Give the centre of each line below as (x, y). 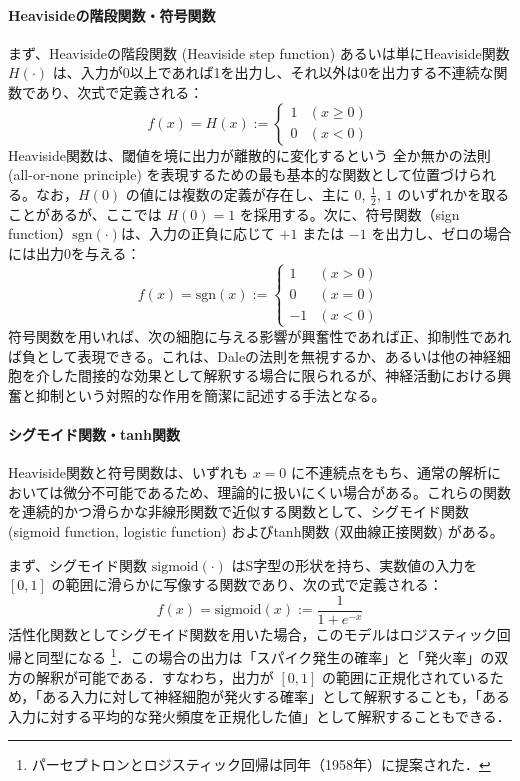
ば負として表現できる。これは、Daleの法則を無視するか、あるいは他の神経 (252, 355)
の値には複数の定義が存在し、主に (237, 193)
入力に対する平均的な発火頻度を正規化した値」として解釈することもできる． (259, 715)
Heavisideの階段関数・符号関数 (112, 14)
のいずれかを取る (453, 193)
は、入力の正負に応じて (197, 233)
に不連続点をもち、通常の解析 (389, 472)
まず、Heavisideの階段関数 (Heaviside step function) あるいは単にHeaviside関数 (259, 52)
